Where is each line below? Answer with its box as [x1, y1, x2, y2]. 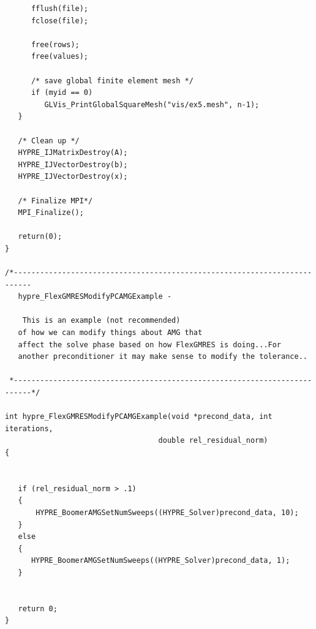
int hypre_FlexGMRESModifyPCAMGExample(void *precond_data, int [5, 412, 273, 421]
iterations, [5, 424, 53, 433]
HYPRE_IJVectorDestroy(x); [18, 172, 128, 181]
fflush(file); [31, 4, 89, 13]
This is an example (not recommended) [22, 316, 181, 325]
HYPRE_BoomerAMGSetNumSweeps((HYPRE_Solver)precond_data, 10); [36, 508, 299, 517]
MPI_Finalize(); [18, 208, 84, 217]
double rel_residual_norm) [158, 436, 268, 445]
